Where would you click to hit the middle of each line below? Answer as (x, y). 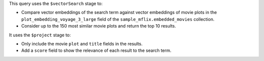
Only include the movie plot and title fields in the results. (82, 44)
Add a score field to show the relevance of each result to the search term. (96, 50)
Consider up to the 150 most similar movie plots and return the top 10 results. (99, 26)
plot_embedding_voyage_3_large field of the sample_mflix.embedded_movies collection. (118, 19)
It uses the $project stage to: (40, 35)
